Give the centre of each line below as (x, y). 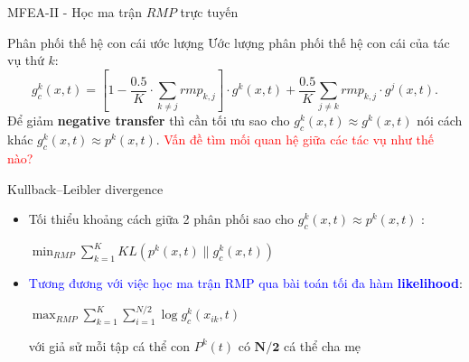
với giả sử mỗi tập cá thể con (109, 345)
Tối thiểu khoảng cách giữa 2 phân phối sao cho (161, 219)
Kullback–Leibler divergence (85, 188)
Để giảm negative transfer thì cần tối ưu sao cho (149, 121)
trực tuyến (209, 12)
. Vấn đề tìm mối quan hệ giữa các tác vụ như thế (295, 139)
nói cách (440, 121)
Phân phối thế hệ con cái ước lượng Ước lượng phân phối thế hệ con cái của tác (229, 42)
